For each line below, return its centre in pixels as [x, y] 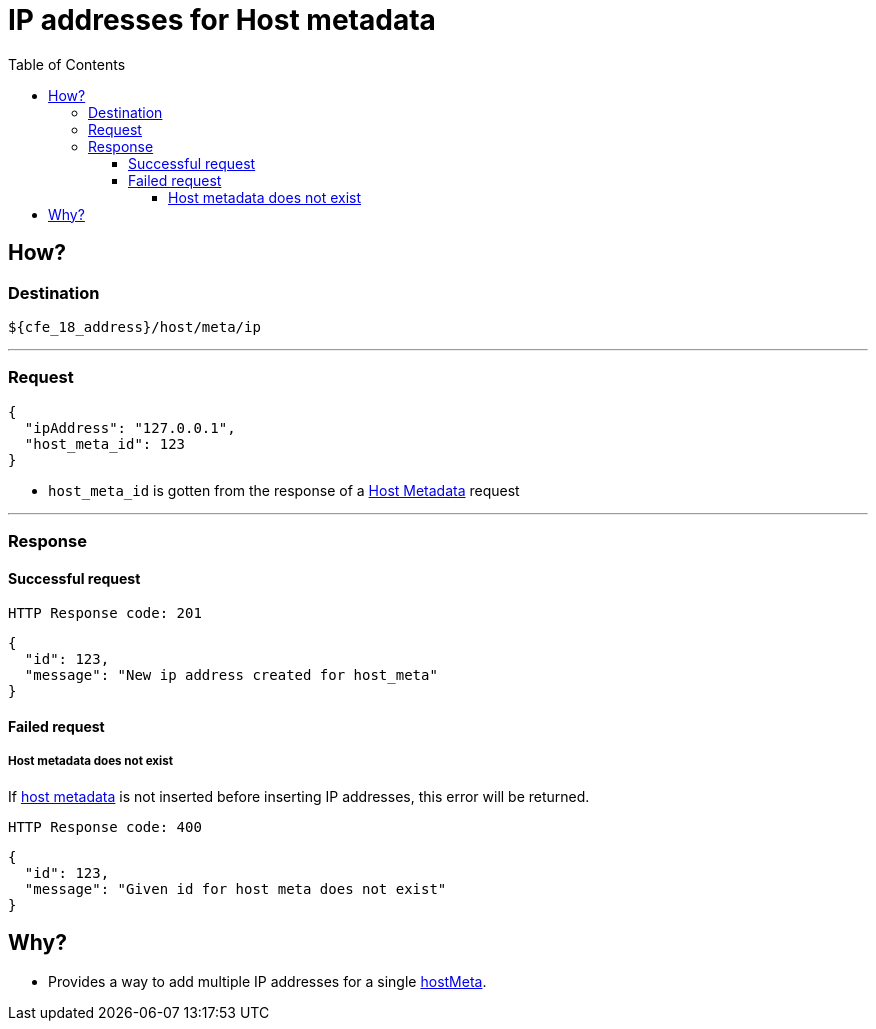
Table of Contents [67, 64]
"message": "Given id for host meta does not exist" [235, 888]
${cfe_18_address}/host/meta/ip [134, 326]
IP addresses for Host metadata [222, 20]
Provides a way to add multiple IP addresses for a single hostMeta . [267, 981]
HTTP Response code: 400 [105, 826]
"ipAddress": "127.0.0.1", [130, 427]
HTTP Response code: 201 [105, 613]
